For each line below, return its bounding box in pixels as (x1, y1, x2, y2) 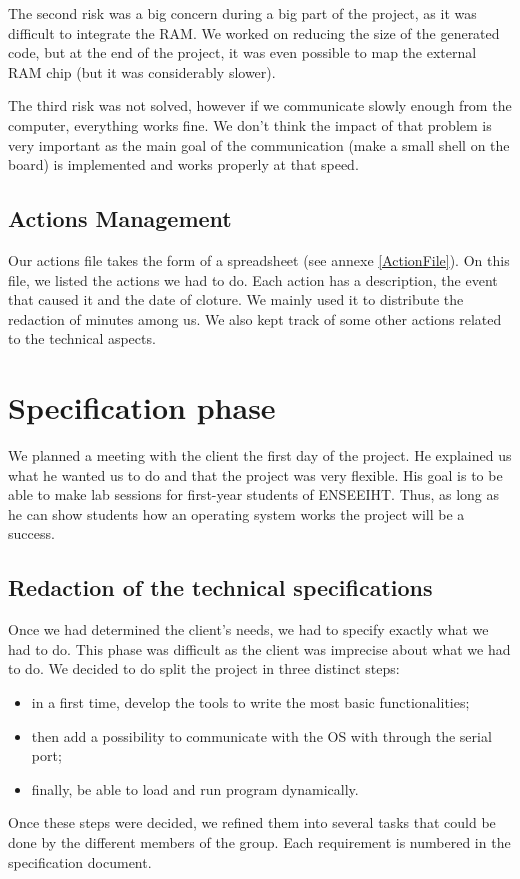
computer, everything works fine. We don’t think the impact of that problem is (8, 114, 492, 135)
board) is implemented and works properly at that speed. (8, 154, 359, 175)
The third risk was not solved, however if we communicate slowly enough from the (8, 95, 512, 116)
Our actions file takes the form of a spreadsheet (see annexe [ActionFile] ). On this (8, 249, 510, 270)
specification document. (8, 851, 152, 872)
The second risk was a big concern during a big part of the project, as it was (8, 3, 477, 23)
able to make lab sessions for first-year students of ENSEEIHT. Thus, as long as (8, 484, 500, 505)
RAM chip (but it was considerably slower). (8, 61, 276, 82)
